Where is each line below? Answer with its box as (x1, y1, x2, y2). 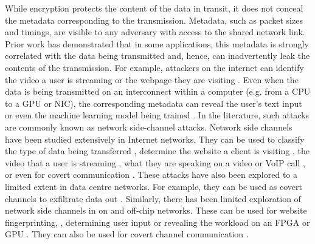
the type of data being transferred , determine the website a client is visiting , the (5, 144, 310, 157)
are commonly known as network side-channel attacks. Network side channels (5, 120, 292, 133)
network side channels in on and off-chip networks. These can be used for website (5, 204, 307, 217)
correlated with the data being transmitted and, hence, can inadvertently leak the (5, 49, 310, 62)
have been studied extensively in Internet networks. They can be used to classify (5, 132, 305, 145)
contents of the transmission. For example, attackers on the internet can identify (5, 61, 304, 73)
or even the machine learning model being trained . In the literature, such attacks (5, 109, 310, 121)
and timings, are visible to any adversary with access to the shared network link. (5, 25, 305, 38)
